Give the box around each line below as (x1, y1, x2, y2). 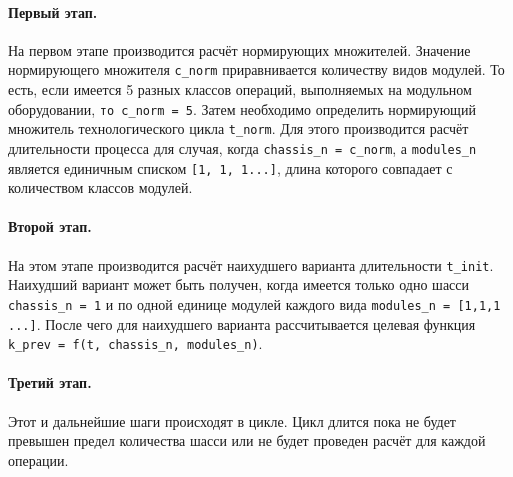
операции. (8, 449, 69, 470)
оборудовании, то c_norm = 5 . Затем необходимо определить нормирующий (8, 98, 476, 119)
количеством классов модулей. (8, 177, 193, 198)
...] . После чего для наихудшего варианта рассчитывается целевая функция (8, 313, 476, 334)
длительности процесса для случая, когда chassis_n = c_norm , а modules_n (8, 137, 477, 158)
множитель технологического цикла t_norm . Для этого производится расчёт (8, 118, 469, 139)
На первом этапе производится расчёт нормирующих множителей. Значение (8, 39, 471, 60)
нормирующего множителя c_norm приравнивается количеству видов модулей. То (8, 59, 505, 80)
